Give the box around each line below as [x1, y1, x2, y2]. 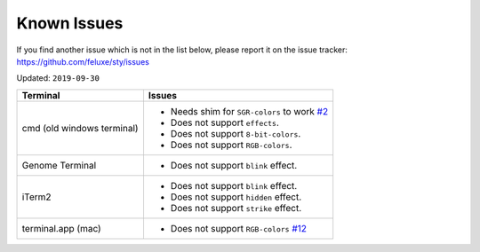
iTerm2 [21, 191, 52, 203]
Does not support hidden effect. [170, 191, 302, 203]
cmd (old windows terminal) [21, 122, 139, 134]
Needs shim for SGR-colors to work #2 [170, 105, 329, 117]
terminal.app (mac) [21, 222, 101, 234]
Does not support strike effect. [170, 201, 302, 214]
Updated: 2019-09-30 [16, 73, 100, 83]
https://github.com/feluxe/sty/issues [16, 56, 150, 67]
